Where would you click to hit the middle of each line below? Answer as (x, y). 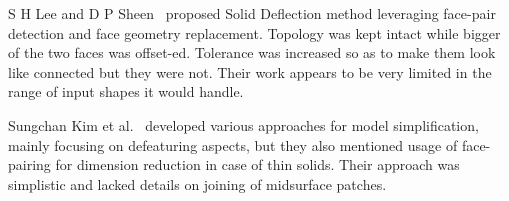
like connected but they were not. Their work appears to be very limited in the (250, 71)
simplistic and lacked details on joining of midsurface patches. (197, 183)
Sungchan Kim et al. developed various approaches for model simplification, (243, 124)
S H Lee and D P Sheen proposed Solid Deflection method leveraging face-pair (252, 13)
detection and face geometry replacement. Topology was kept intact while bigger (254, 32)
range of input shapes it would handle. (126, 91)
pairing (29, 164)
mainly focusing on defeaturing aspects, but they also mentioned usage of (233, 144)
